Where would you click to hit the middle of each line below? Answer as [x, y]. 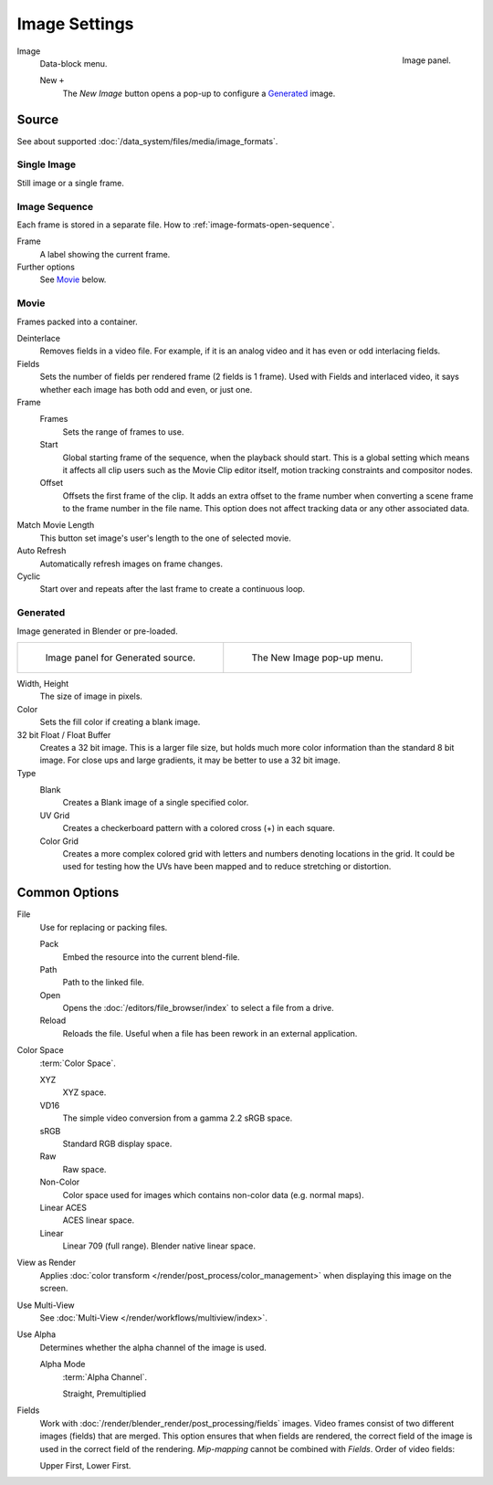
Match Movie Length [56, 525]
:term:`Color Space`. [78, 1063]
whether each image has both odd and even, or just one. [146, 389]
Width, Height [43, 683]
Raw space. [84, 1169]
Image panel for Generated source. [121, 658]
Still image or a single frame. [71, 183]
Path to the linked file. [104, 983]
